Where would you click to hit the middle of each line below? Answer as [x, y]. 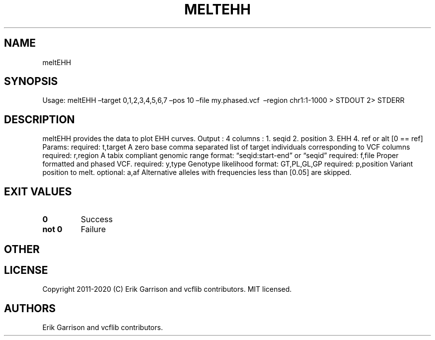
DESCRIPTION [39, 119]
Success [97, 219]
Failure [93, 229]
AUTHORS [30, 308]
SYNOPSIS [31, 82]
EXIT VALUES [38, 191]
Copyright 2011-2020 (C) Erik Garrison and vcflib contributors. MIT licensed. [167, 289]
